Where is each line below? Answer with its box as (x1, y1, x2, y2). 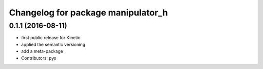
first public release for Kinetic (21, 35, 80, 41)
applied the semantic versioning (21, 41, 85, 47)
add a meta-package (21, 48, 63, 54)
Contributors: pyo (21, 55, 56, 61)
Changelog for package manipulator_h (9, 7, 168, 18)
